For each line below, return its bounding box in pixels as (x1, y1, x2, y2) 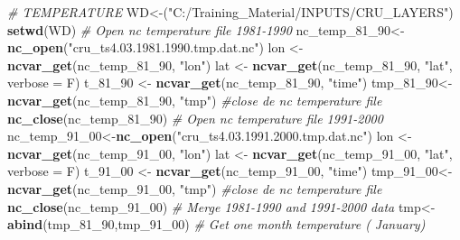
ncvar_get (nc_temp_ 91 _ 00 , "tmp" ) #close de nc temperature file (7, 179, 382, 198)
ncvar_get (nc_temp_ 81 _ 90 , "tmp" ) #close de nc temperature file (7, 90, 382, 109)
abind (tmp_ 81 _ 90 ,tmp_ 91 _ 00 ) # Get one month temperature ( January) (7, 215, 426, 234)
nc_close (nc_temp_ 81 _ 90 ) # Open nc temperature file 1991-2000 (7, 108, 383, 127)
